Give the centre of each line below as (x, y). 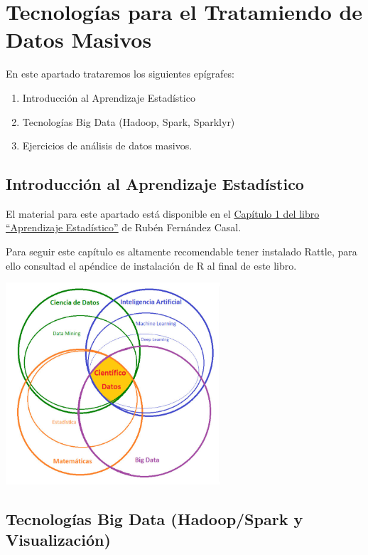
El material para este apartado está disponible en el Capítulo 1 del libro (163, 213)
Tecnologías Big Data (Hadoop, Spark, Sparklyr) (129, 121)
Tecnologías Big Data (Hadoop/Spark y (155, 518)
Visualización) (58, 539)
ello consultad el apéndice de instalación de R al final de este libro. (151, 265)
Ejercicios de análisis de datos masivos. (107, 146)
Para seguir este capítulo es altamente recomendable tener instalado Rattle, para (182, 252)
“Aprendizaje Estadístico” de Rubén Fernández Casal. (124, 227)
